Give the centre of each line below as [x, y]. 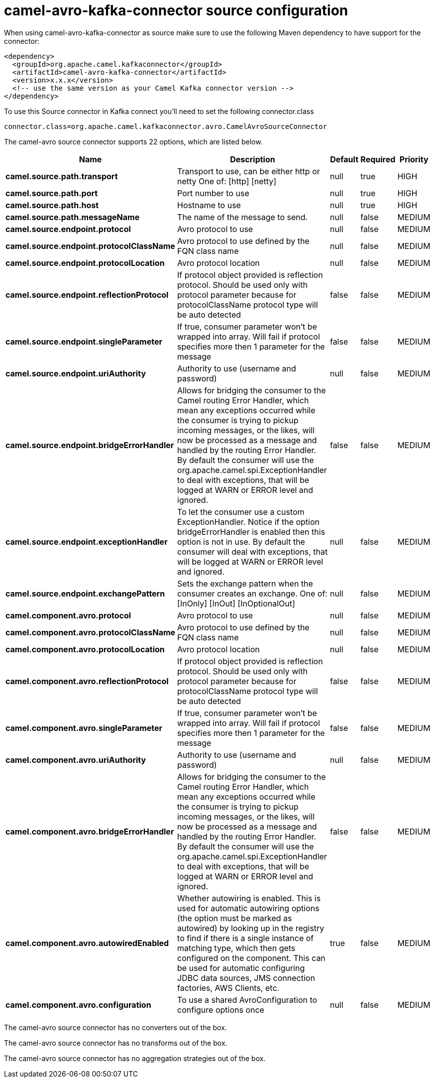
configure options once [221, 1010]
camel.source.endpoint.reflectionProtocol [87, 295]
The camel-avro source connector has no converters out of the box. [115, 1027]
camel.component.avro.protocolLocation [85, 649]
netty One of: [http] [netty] [227, 181]
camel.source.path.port [52, 193]
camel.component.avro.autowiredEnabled [87, 943]
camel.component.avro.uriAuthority [76, 760]
